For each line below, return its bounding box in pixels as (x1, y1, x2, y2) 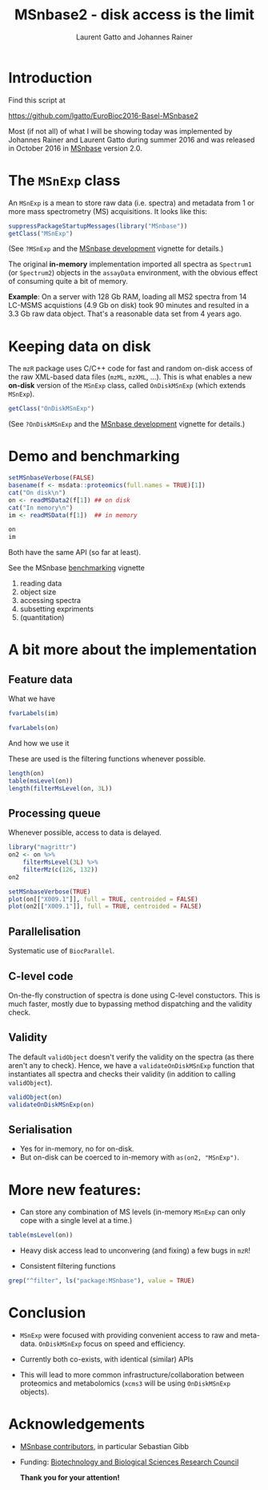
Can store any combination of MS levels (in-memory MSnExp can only (19, 1207, 246, 1217)
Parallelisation (8, 925, 82, 938)
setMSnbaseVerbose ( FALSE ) (8, 474, 94, 482)
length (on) (8, 769, 45, 777)
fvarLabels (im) (8, 710, 59, 718)
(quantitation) (19, 613, 65, 622)
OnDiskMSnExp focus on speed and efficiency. (38, 1338, 186, 1348)
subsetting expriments (19, 604, 94, 614)
